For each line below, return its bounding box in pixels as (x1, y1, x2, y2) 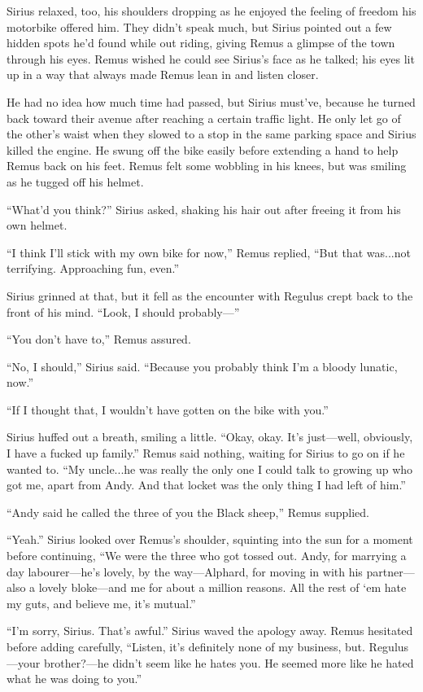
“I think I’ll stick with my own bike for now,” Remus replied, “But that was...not (7, 243, 411, 261)
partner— (366, 563, 415, 580)
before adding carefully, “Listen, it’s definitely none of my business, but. (7, 638, 365, 655)
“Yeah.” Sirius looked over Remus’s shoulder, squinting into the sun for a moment (7, 531, 413, 548)
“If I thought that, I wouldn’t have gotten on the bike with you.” (7, 401, 329, 418)
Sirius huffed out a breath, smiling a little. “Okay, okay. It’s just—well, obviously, (7, 428, 413, 445)
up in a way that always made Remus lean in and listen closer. (7, 66, 319, 83)
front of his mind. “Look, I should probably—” (7, 303, 240, 320)
